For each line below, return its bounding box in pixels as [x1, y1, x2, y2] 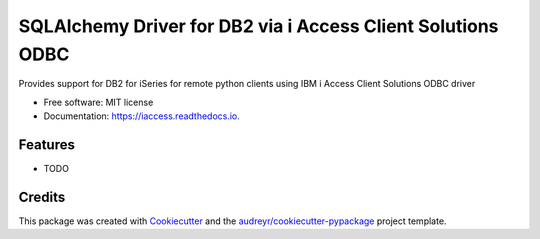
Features [18, 136, 75, 153]
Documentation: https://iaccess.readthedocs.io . [43, 110, 240, 122]
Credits [18, 188, 66, 205]
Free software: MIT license [43, 96, 154, 108]
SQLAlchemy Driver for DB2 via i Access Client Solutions [18, 15, 499, 37]
